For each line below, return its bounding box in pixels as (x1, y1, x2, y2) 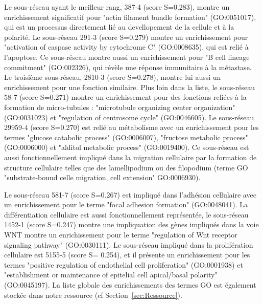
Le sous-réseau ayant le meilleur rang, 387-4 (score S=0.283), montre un (4, 2, 230, 12)
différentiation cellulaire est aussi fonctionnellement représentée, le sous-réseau (4, 209, 249, 220)
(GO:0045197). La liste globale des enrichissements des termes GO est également (4, 279, 256, 290)
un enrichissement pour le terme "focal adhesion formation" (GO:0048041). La (4, 199, 248, 210)
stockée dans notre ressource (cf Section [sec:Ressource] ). (4, 289, 182, 300)
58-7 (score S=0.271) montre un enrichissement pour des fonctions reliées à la (4, 92, 247, 102)
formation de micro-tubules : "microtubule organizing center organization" (4, 101, 235, 112)
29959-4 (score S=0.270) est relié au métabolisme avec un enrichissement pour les (4, 122, 259, 133)
